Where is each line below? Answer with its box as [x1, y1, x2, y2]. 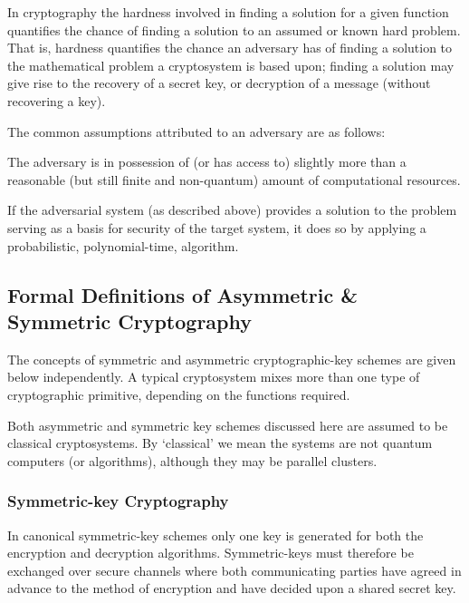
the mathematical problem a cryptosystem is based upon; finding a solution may [7, 55, 455, 74]
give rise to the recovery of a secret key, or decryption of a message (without [7, 73, 431, 92]
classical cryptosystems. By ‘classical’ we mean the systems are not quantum [7, 433, 433, 452]
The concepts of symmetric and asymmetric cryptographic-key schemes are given [7, 349, 456, 368]
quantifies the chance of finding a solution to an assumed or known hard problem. [7, 20, 461, 39]
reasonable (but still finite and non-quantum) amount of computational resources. [7, 170, 461, 189]
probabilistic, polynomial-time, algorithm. [7, 236, 239, 255]
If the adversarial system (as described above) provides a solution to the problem [7, 200, 457, 219]
